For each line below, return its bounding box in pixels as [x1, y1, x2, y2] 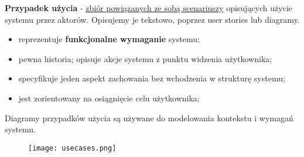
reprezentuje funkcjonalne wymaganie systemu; [18, 33, 200, 45]
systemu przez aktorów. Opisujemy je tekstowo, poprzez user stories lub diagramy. [5, 13, 300, 25]
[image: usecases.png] [28, 144, 117, 152]
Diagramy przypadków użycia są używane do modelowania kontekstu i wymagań [5, 111, 293, 124]
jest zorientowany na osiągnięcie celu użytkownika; [18, 91, 200, 104]
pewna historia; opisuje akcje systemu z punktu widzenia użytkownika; [18, 52, 272, 64]
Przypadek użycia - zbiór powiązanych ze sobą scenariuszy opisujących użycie [5, 2, 292, 13]
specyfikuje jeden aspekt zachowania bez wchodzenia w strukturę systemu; [18, 72, 285, 84]
